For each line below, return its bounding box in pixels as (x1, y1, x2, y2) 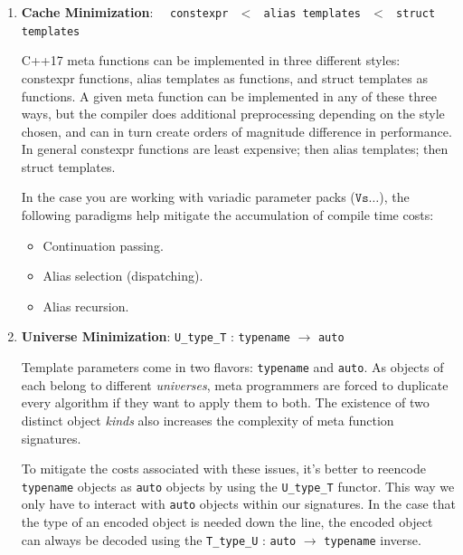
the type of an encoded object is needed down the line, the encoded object (21, 512, 433, 531)
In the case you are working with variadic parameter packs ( (21, 187, 355, 206)
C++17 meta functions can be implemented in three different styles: (21, 51, 401, 70)
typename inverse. (324, 530, 421, 549)
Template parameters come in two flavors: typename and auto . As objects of (21, 358, 444, 377)
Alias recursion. (43, 296, 129, 315)
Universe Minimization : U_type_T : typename (21, 327, 290, 346)
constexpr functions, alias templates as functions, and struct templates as (21, 68, 428, 87)
